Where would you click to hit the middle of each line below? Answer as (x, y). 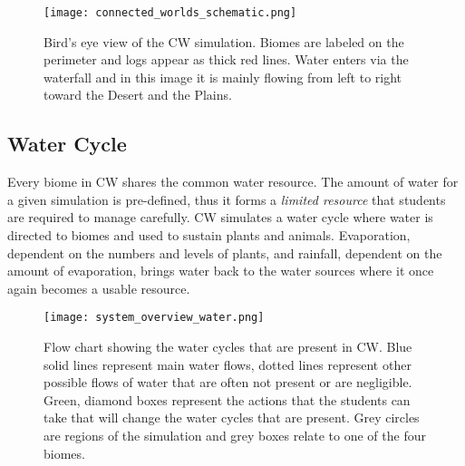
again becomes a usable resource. (99, 288)
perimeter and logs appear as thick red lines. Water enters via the (226, 59)
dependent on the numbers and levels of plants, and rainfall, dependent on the (225, 252)
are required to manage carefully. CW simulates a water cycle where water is (220, 217)
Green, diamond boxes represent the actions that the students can (227, 399)
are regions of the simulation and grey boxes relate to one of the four (235, 436)
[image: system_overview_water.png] (154, 318)
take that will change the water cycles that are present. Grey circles (232, 417)
